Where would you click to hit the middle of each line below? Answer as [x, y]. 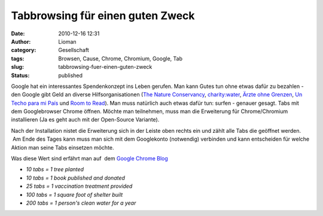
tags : [18, 58]
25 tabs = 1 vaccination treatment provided [79, 186]
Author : [21, 41]
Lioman [68, 41]
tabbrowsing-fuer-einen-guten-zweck [105, 67]
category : [24, 50]
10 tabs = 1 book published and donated [76, 178]
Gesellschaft [74, 50]
